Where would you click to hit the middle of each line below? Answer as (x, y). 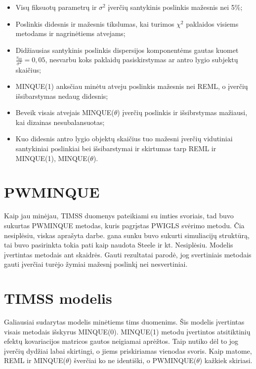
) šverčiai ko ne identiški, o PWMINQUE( (133, 360)
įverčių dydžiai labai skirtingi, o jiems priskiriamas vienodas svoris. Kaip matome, (128, 350)
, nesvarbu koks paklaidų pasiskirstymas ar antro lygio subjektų (142, 60)
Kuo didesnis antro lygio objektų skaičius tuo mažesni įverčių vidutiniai (124, 139)
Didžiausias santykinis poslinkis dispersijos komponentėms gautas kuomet (127, 50)
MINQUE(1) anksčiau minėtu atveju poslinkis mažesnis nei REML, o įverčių (132, 86)
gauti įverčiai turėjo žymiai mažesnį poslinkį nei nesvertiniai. (96, 264)
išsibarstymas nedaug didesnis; (62, 96)
